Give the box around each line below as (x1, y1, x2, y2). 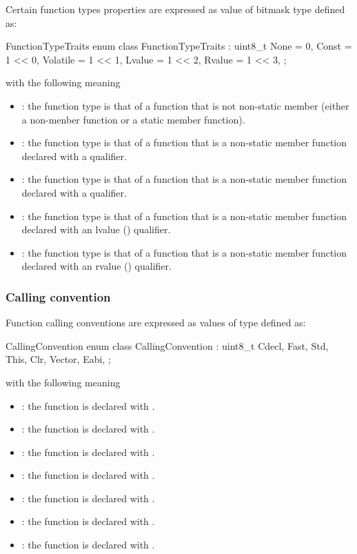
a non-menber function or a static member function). (21, 112, 245, 126)
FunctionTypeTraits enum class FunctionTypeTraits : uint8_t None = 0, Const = (6, 39, 352, 53)
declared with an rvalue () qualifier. (21, 259, 172, 273)
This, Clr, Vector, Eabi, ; (6, 352, 111, 366)
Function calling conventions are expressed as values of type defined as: (6, 315, 306, 330)
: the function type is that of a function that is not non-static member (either (21, 98, 349, 112)
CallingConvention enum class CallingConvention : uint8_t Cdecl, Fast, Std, (6, 338, 329, 353)
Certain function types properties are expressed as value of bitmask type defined (6, 2, 345, 16)
